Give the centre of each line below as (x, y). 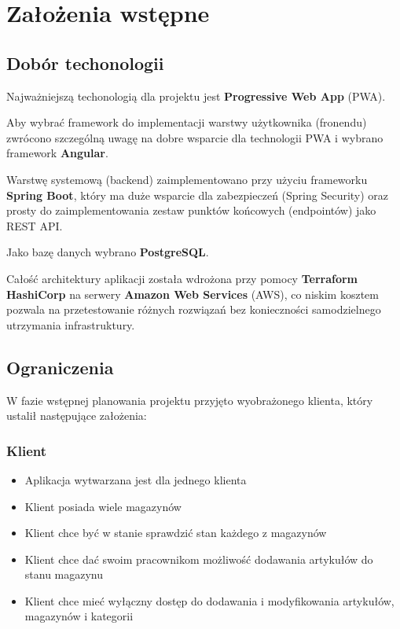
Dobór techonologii (85, 63)
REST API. (35, 225)
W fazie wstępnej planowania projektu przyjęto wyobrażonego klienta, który (190, 400)
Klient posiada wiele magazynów (103, 506)
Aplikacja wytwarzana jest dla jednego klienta (136, 479)
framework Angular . (57, 153)
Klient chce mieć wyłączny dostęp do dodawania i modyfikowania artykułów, (209, 600)
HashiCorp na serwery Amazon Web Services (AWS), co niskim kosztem (193, 294)
